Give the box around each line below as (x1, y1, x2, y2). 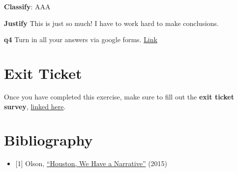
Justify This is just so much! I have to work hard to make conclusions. (4, 18, 219, 28)
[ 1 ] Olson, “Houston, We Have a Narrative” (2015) (15, 158, 168, 169)
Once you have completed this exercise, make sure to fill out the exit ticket (4, 91, 234, 101)
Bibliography (4, 130, 93, 150)
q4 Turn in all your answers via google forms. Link (4, 34, 157, 45)
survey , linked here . (4, 101, 66, 111)
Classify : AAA (4, 1, 51, 11)
